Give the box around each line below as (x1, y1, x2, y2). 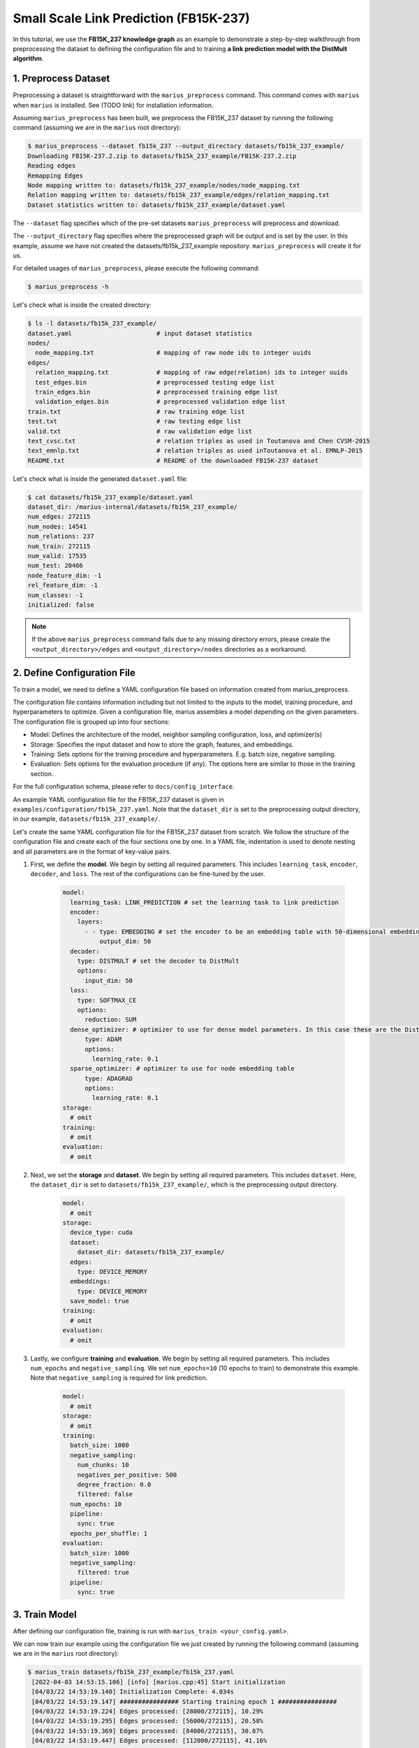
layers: (77, 918, 104, 926)
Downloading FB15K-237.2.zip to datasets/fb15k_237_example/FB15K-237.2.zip (27, 152, 297, 160)
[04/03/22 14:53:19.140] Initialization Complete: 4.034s (31, 1688, 234, 1696)
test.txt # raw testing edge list (27, 417, 242, 426)
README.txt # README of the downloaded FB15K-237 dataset (27, 457, 319, 464)
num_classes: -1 (27, 591, 84, 599)
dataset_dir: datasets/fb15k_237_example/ (77, 1248, 225, 1256)
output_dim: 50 (98, 938, 152, 945)
